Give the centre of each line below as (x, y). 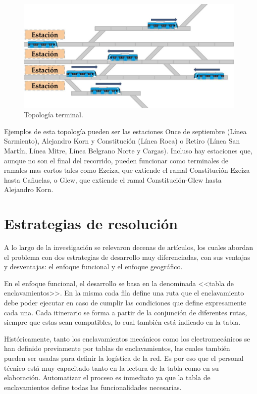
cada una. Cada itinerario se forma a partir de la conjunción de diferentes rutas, (126, 312)
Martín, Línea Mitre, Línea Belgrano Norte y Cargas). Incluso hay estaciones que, (128, 150)
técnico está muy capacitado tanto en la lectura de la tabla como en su (111, 368)
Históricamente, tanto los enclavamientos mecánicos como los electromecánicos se (127, 338)
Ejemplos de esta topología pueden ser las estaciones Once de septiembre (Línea (125, 131)
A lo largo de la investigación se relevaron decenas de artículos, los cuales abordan (129, 247)
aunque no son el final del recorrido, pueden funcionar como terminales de (116, 160)
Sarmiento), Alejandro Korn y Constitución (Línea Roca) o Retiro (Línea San (122, 141)
